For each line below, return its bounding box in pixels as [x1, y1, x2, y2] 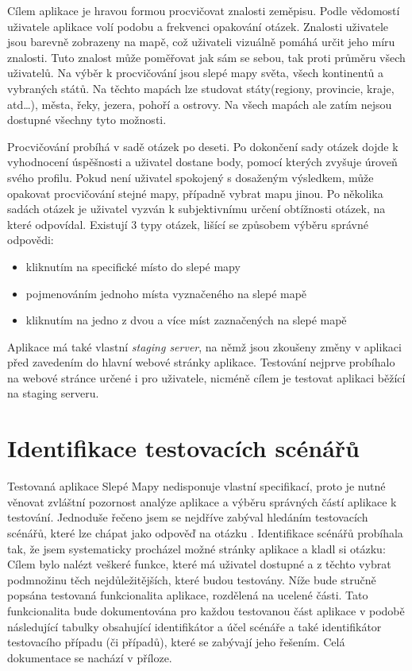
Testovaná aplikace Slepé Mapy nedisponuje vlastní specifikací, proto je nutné [7, 478, 386, 495]
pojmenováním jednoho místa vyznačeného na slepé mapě [25, 285, 307, 301]
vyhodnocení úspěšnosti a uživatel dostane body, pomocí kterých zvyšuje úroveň [7, 153, 398, 170]
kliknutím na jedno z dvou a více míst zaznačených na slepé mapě [25, 312, 347, 328]
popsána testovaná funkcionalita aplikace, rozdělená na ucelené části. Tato [7, 587, 368, 603]
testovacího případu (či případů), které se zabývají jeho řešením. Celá [7, 634, 345, 650]
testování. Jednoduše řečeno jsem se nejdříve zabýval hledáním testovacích [7, 509, 368, 526]
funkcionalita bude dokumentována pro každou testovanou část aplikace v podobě [7, 602, 405, 619]
